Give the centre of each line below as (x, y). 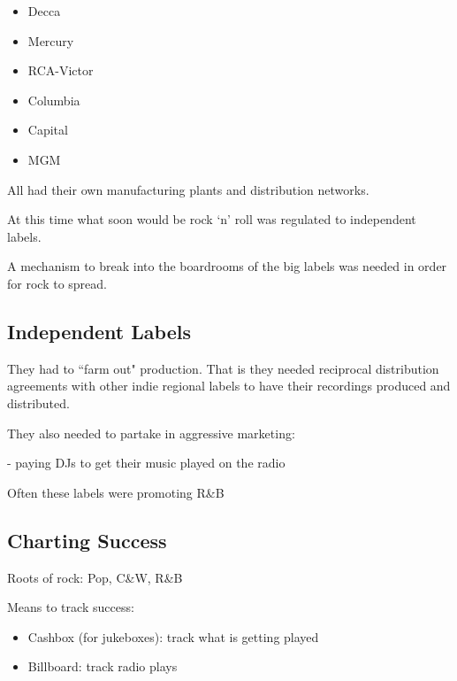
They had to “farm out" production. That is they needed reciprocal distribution (223, 368)
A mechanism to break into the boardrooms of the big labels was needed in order (227, 266)
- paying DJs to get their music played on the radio (146, 463)
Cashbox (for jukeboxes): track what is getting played (173, 636)
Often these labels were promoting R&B (116, 492)
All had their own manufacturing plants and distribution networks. (188, 189)
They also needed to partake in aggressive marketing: (151, 433)
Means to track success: (71, 607)
